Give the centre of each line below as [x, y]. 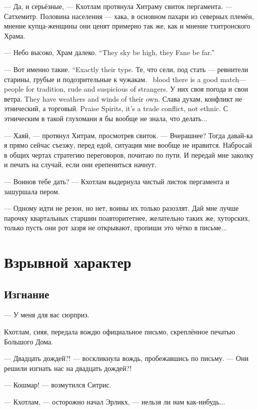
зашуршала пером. [32, 191]
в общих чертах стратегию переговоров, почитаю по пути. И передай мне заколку [129, 154]
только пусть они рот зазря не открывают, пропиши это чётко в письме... [116, 228]
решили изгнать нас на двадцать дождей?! [68, 368]
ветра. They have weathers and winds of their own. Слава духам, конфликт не [123, 98]
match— [233, 79]
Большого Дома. [29, 341]
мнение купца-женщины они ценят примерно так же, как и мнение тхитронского [127, 26]
